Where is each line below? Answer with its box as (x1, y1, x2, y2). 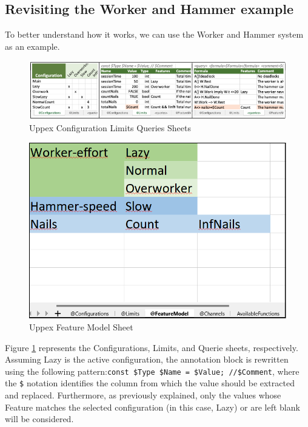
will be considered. (5, 412, 74, 425)
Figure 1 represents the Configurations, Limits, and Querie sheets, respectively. (5, 341, 298, 354)
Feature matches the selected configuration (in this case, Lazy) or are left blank (5, 400, 300, 413)
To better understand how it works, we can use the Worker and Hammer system (5, 28, 304, 41)
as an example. (5, 39, 60, 52)
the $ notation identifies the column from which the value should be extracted (5, 377, 295, 389)
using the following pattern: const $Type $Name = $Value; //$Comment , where (5, 364, 300, 377)
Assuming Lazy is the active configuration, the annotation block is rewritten (5, 353, 289, 366)
